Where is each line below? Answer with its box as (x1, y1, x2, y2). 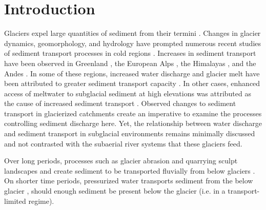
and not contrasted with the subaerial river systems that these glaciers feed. (4, 138, 242, 149)
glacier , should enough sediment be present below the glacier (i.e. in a (4, 185, 226, 196)
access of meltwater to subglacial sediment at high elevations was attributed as (4, 88, 251, 98)
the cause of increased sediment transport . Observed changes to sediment (4, 98, 236, 109)
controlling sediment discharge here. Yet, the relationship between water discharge (4, 118, 262, 129)
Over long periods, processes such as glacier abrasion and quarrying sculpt (4, 155, 238, 166)
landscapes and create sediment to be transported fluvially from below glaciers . (4, 165, 255, 176)
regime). (28, 195, 54, 206)
